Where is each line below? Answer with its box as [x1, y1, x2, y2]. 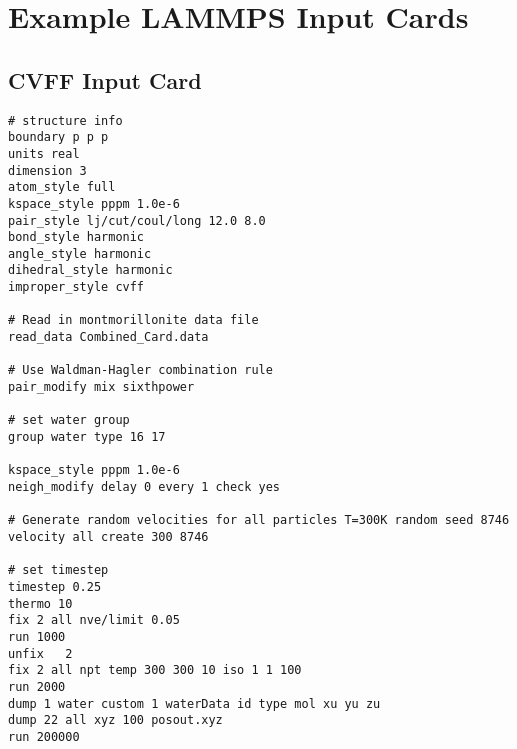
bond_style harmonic [8, 230, 145, 245]
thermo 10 [8, 596, 73, 611]
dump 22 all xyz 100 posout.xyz [8, 713, 223, 728]
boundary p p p [8, 130, 109, 145]
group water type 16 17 [8, 430, 166, 445]
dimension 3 [8, 163, 87, 178]
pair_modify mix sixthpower [8, 380, 195, 395]
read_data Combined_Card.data [8, 330, 209, 345]
